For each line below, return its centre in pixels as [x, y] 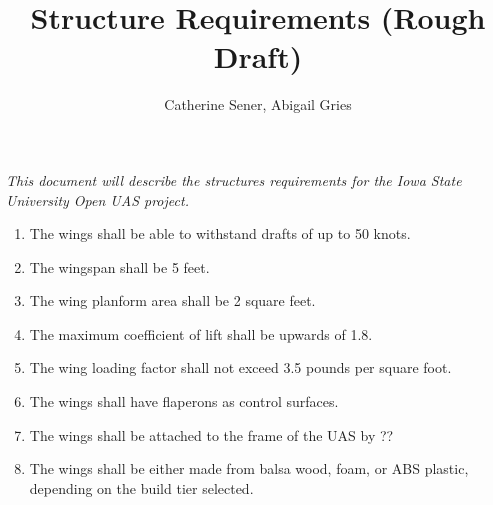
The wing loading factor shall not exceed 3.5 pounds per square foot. [240, 367]
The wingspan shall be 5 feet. [119, 266]
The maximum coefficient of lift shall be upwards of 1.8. [201, 333]
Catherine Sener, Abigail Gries [258, 104]
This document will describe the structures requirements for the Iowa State [234, 179]
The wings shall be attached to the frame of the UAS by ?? [211, 434]
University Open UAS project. [97, 199]
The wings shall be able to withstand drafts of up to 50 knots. [220, 233]
